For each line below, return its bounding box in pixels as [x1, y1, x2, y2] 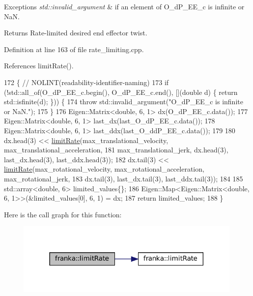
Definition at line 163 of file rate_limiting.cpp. [4, 44, 144, 54]
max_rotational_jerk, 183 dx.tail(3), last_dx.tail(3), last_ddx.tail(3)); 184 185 [4, 173, 243, 183]
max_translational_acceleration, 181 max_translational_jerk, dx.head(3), [4, 145, 228, 155]
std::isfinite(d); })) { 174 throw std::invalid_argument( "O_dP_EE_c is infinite [4, 96, 243, 107]
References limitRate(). [4, 60, 74, 71]
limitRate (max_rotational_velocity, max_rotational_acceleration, [4, 164, 204, 174]
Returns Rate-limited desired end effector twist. [4, 28, 147, 38]
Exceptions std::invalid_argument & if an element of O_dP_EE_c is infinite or [4, 1, 245, 11]
